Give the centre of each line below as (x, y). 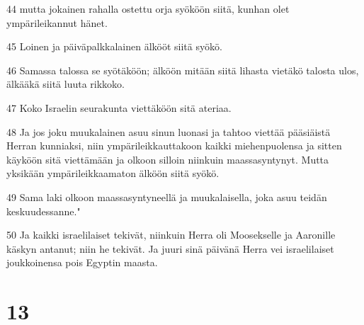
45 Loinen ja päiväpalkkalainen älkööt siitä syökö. (114, 46)
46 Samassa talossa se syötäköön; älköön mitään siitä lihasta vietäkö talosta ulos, (183, 70)
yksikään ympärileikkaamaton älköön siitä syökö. (113, 173)
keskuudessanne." (44, 211)
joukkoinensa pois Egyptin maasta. (82, 262)
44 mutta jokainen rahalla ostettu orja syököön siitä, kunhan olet (148, 8)
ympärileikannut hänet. (57, 22)
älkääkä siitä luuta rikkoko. (66, 84)
